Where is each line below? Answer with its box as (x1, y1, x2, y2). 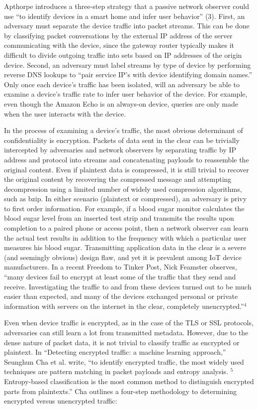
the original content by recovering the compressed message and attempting (4, 174, 232, 184)
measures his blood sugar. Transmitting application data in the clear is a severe (4, 242, 247, 253)
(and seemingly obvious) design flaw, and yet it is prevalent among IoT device (4, 252, 242, 262)
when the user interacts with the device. (4, 108, 126, 119)
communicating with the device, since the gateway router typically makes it (4, 40, 234, 50)
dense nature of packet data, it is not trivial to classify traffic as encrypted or (4, 337, 240, 347)
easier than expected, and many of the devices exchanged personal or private (4, 291, 238, 301)
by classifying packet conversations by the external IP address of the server (4, 30, 233, 40)
